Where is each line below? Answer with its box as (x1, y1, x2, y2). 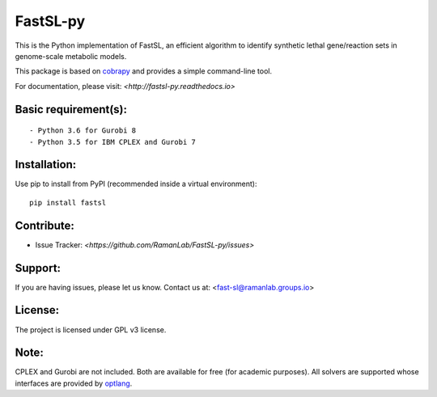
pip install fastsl (29, 198, 107, 207)
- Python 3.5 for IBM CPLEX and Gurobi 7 (29, 137, 196, 146)
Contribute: (15, 218, 74, 232)
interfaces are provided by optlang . (15, 378, 133, 388)
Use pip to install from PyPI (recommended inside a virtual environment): (15, 179, 257, 189)
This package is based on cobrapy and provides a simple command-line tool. (15, 66, 273, 76)
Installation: (15, 158, 77, 171)
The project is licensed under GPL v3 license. (15, 324, 167, 335)
